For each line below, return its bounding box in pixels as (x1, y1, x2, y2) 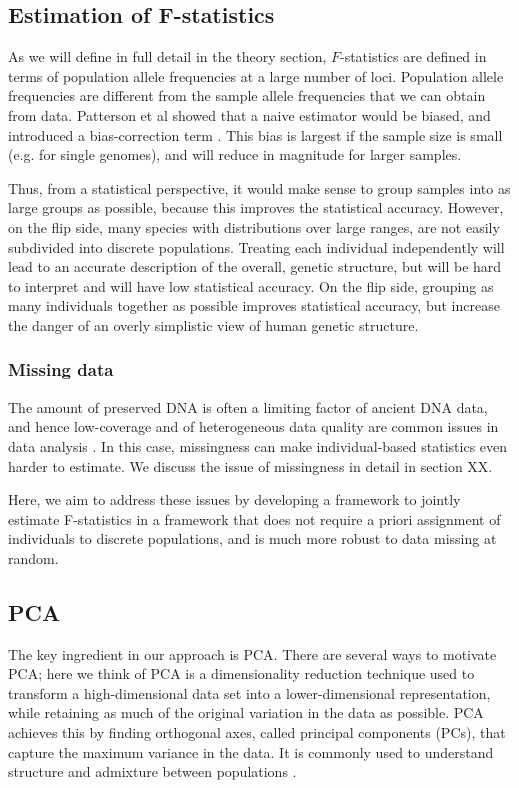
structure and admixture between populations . (8, 761, 297, 782)
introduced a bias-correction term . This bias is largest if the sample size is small (8, 124, 503, 145)
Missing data (8, 357, 114, 382)
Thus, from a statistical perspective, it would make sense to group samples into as (8, 177, 511, 198)
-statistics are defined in (339, 46, 487, 67)
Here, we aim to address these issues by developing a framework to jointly (8, 489, 461, 510)
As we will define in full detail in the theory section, (8, 46, 327, 67)
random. (8, 547, 59, 568)
